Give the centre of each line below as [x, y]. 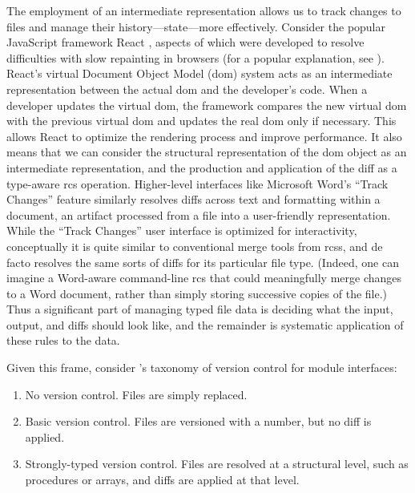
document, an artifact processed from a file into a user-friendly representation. [199, 214]
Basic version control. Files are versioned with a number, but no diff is [198, 421]
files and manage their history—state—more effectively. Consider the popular [196, 26]
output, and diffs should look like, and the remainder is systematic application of [205, 324]
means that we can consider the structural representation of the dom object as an [207, 152]
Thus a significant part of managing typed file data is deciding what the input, [200, 309]
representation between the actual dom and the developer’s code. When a [187, 89]
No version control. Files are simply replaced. [136, 394]
